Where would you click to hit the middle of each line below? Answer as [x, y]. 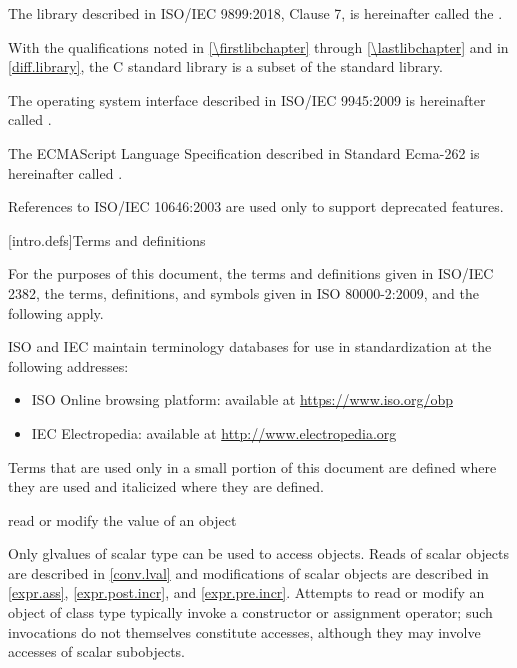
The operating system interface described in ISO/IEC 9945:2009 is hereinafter [247, 99]
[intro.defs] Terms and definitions [107, 239]
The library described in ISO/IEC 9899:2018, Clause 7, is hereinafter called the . [255, 13]
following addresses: [68, 365]
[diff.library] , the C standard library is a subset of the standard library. [225, 66]
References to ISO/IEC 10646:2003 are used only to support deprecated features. [256, 206]
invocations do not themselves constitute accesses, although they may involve [244, 631]
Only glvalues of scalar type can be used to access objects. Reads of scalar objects [259, 553]
